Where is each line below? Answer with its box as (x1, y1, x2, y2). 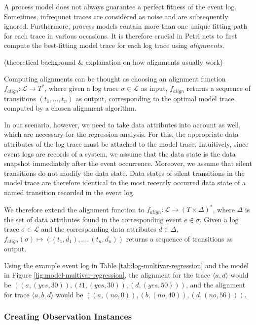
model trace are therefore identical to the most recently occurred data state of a (4, 177, 246, 188)
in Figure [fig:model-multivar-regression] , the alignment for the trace (4, 270, 211, 280)
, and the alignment (185, 279, 246, 289)
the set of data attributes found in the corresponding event (4, 214, 182, 224)
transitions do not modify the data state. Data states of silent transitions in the (4, 167, 245, 178)
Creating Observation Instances (4, 310, 132, 323)
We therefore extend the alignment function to (4, 204, 145, 214)
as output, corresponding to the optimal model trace (75, 93, 234, 103)
